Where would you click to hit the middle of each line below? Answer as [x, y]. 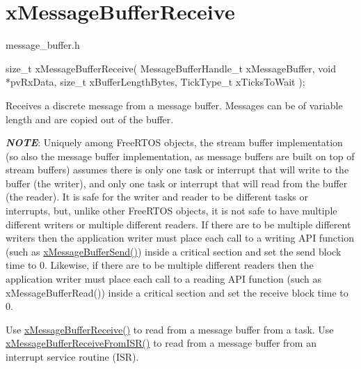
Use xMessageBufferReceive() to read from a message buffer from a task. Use [170, 329]
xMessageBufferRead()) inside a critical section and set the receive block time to [177, 292]
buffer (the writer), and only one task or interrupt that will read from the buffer [177, 183]
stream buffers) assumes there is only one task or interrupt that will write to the [177, 170]
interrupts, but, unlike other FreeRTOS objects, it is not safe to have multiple [171, 211]
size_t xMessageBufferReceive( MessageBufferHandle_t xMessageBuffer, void [171, 68]
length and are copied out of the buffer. [90, 119]
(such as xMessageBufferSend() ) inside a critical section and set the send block [174, 251]
